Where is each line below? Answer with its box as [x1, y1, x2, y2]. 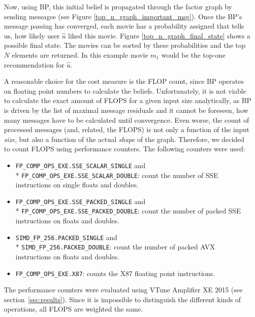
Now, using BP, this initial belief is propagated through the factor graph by [4, 1, 232, 11]
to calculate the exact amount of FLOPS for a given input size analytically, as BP [4, 95, 252, 106]
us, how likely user [4, 30, 60, 40]
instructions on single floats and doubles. [15, 179, 139, 190]
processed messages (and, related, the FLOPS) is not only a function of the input [4, 124, 250, 135]
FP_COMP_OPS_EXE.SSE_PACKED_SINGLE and [15, 196, 146, 206]
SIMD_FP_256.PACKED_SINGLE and [15, 232, 118, 242]
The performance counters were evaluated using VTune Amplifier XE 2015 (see [4, 284, 243, 295]
